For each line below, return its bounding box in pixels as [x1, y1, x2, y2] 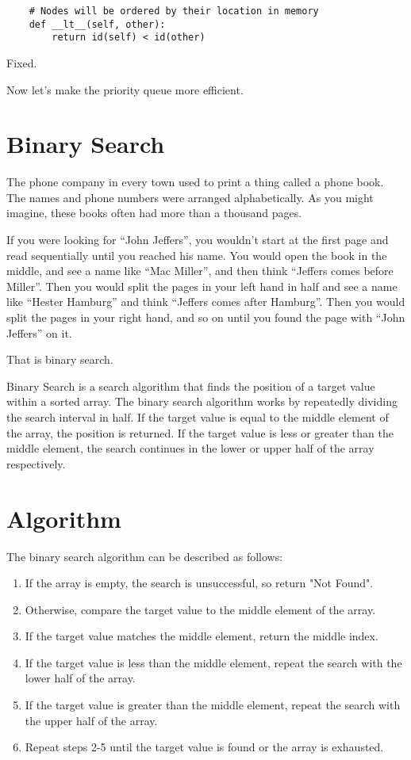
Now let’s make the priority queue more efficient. [6, 81, 244, 97]
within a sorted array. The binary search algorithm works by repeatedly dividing [6, 393, 398, 410]
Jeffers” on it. [6, 324, 72, 341]
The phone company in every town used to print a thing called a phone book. [6, 174, 384, 190]
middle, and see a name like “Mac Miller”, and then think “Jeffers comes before [6, 262, 394, 279]
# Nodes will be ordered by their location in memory [29, 6, 319, 17]
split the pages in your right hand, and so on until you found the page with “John [6, 309, 405, 326]
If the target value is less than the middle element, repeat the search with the [25, 654, 402, 670]
